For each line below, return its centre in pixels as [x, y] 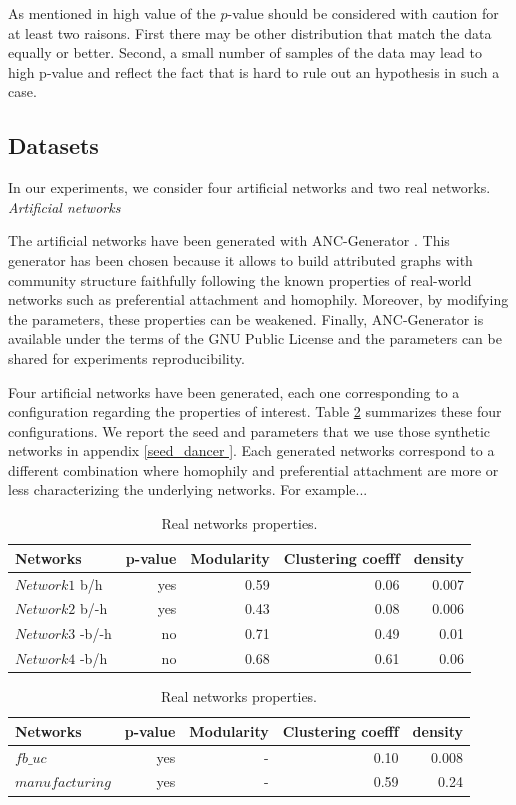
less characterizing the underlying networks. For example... [188, 489]
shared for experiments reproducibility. [126, 357]
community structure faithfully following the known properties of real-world [240, 279]
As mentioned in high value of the [112, 13]
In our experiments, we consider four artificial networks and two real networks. [249, 187]
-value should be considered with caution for [363, 13]
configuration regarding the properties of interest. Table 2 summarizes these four [255, 411]
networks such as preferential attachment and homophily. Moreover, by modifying [258, 299]
